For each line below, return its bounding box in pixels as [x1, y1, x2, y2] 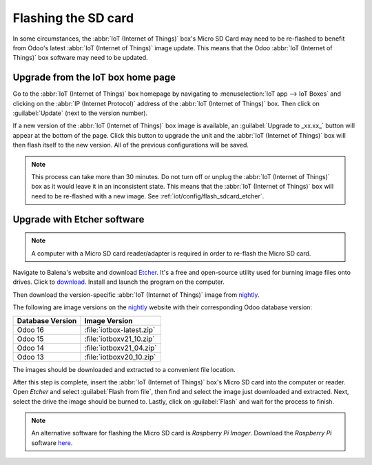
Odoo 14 [17, 343, 45, 353]
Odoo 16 [17, 324, 44, 334]
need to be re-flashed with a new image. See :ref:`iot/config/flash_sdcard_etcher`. [31, 192, 265, 200]
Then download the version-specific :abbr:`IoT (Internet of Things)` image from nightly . [12, 290, 260, 299]
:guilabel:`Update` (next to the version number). [12, 109, 148, 117]
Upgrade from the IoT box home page [12, 72, 176, 83]
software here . [31, 438, 73, 447]
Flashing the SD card [12, 10, 134, 25]
